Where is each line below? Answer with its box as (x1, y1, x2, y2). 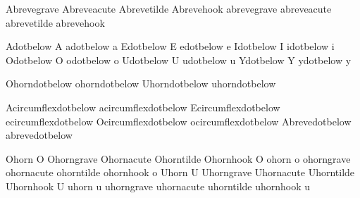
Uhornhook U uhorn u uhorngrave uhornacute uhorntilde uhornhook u (6, 178, 311, 193)
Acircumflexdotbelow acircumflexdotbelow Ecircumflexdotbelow (6, 99, 280, 114)
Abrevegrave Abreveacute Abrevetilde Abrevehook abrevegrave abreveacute (6, 1, 332, 16)
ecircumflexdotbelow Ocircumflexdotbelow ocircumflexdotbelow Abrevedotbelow (6, 113, 352, 128)
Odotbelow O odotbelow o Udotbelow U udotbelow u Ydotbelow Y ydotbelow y (6, 52, 352, 67)
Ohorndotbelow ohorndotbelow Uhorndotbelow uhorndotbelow (6, 76, 276, 91)
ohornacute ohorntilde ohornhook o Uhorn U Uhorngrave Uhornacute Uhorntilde (6, 165, 355, 180)
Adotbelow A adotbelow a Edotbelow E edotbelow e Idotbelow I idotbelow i (6, 39, 335, 54)
